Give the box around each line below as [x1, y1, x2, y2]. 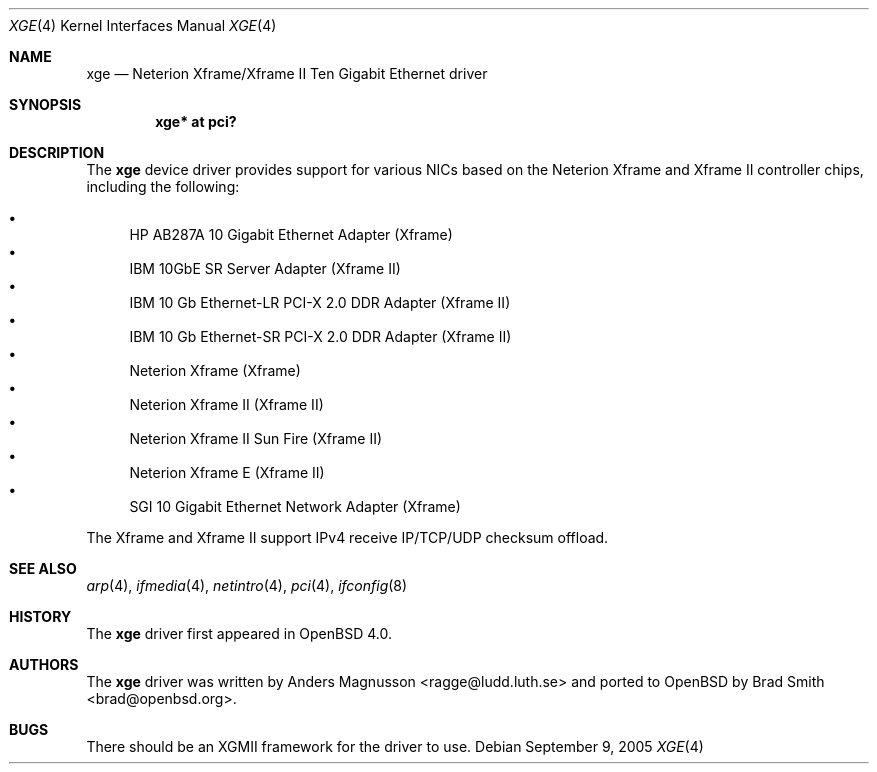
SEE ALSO [9, 560, 77, 577]
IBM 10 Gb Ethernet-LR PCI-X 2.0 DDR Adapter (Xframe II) [129, 294, 511, 311]
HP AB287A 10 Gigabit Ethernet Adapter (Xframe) [129, 226, 453, 243]
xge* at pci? [155, 113, 237, 130]
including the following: [86, 178, 240, 195]
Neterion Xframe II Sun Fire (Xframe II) [129, 430, 383, 447]
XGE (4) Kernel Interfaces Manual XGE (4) [9, 17, 277, 34]
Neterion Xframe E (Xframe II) [129, 464, 325, 481]
